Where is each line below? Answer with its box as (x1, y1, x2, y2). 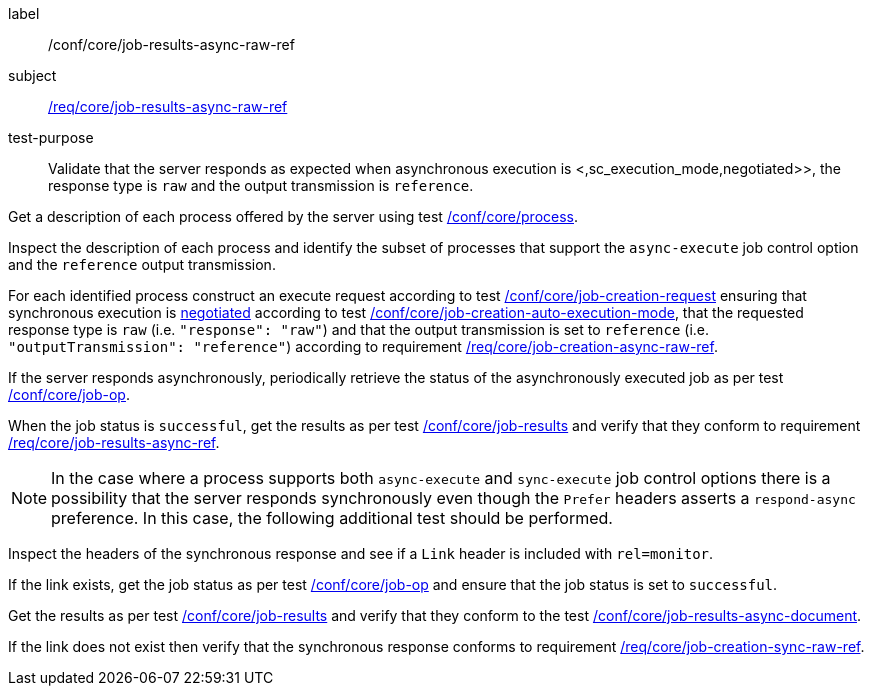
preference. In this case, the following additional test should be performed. (51, 508, 613, 528)
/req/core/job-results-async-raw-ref (48, 98, 288, 115)
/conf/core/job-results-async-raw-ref (48, 36, 295, 53)
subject (8, 67, 57, 84)
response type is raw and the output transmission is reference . (48, 177, 474, 194)
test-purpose (8, 129, 94, 146)
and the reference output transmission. (8, 256, 276, 273)
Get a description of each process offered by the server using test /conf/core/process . (8, 208, 579, 225)
